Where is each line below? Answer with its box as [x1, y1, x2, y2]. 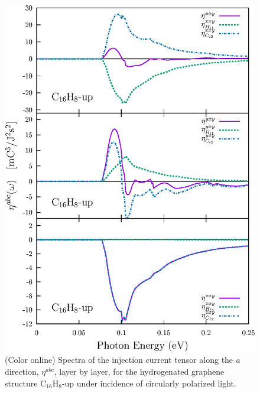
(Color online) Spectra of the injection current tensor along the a [5, 353, 240, 366]
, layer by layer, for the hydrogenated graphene [54, 365, 225, 377]
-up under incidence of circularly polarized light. [61, 376, 236, 389]
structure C [5, 376, 47, 389]
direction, [5, 365, 39, 377]
